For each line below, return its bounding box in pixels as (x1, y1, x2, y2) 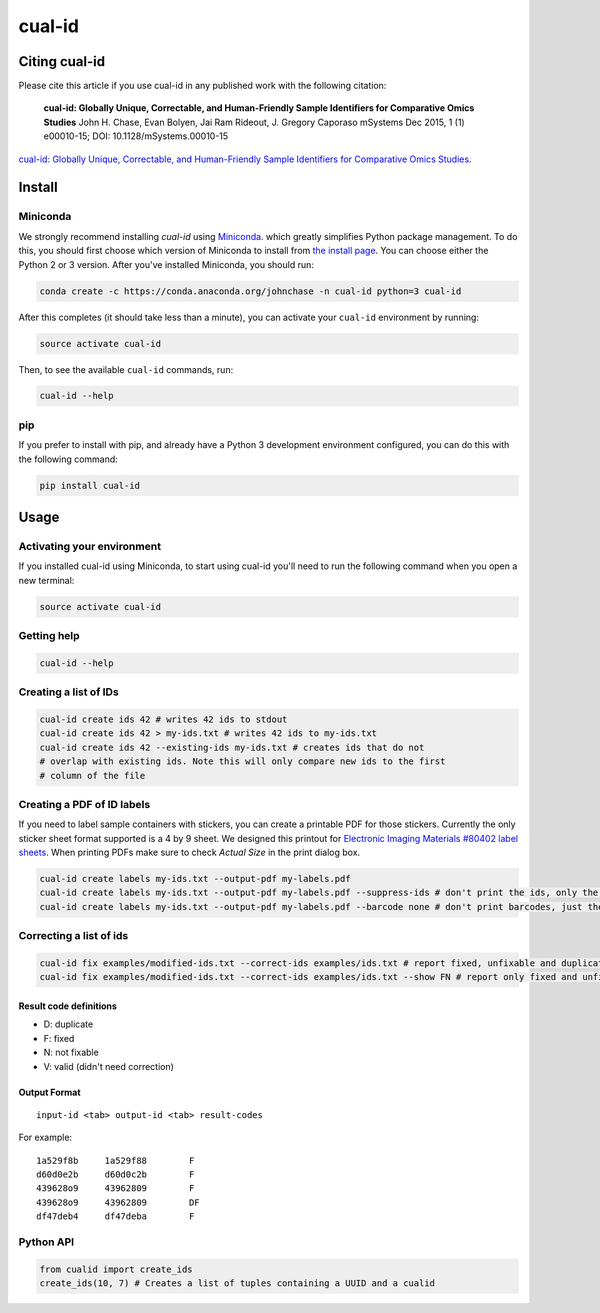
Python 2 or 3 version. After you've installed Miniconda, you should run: (18, 258, 315, 270)
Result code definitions (18, 1000, 117, 1012)
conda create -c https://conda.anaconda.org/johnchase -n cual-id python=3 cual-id (39, 285, 462, 297)
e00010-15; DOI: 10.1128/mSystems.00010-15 (43, 130, 229, 142)
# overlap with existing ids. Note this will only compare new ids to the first (39, 756, 446, 767)
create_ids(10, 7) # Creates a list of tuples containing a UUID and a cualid (39, 1278, 435, 1289)
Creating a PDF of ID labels (18, 797, 151, 811)
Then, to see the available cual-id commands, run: (18, 363, 234, 375)
